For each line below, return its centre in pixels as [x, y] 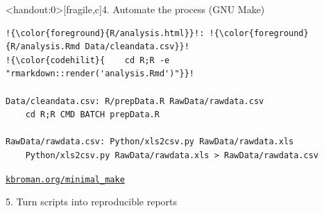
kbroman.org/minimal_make [65, 179]
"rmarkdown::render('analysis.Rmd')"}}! [100, 74]
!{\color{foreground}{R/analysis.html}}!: [105, 33]
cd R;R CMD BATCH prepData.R [92, 115]
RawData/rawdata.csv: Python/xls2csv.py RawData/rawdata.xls [150, 142]
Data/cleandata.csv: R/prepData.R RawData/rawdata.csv [135, 101]
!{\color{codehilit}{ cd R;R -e [88, 60]
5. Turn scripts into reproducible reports [92, 202]
